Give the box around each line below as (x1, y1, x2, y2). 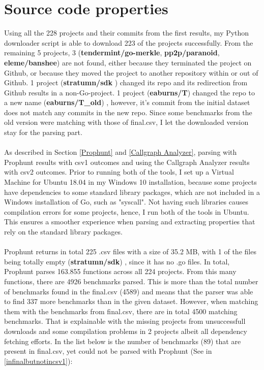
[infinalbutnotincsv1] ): (4, 355, 73, 366)
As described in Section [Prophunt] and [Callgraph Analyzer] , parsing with (4, 147, 237, 157)
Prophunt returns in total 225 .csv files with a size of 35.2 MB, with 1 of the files (4, 246, 256, 257)
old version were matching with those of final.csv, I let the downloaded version (4, 117, 249, 127)
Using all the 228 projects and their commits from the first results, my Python (4, 27, 249, 38)
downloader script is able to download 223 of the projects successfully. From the (4, 37, 253, 48)
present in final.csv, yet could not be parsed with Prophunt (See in (4, 346, 212, 356)
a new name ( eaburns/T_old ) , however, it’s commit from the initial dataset (4, 97, 250, 108)
